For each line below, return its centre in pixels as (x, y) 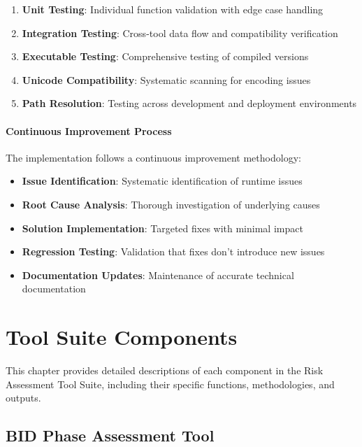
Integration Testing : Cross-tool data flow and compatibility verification (180, 33)
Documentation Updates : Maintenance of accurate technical (158, 275)
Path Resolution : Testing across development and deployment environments (189, 103)
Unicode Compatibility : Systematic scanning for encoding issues (166, 79)
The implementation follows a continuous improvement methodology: (153, 157)
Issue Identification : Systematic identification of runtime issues (162, 181)
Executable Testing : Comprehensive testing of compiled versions (165, 56)
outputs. (23, 398)
